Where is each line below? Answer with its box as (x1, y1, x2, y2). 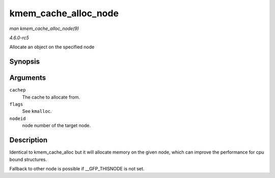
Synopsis (9, 57, 40, 66)
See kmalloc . (22, 108, 52, 114)
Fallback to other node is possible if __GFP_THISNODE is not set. (9, 165, 145, 171)
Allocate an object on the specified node (9, 44, 95, 50)
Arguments (9, 74, 46, 82)
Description (9, 136, 48, 144)
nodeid (9, 115, 26, 122)
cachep (9, 87, 26, 93)
